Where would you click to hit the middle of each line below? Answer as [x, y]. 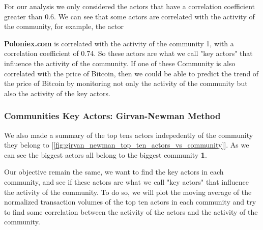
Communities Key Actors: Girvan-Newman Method [112, 116]
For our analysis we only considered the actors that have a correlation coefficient [130, 6]
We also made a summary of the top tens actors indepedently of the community [129, 135]
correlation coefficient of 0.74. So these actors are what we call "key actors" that [128, 53]
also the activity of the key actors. [57, 93]
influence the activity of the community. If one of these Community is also [120, 63]
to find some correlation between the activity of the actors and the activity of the [131, 211]
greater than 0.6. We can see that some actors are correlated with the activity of [129, 16]
